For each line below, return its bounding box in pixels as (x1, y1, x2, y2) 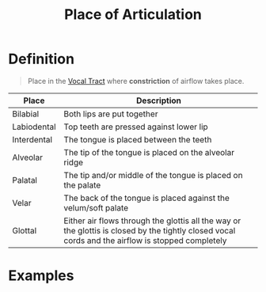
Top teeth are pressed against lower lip (63, 121, 208, 132)
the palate (63, 180, 101, 191)
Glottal (12, 225, 37, 236)
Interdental (12, 134, 53, 145)
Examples (8, 267, 74, 285)
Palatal (12, 174, 38, 185)
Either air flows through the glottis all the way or (63, 215, 241, 226)
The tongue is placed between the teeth (63, 134, 212, 145)
